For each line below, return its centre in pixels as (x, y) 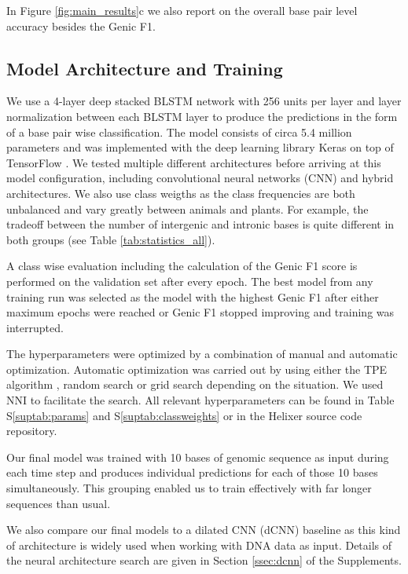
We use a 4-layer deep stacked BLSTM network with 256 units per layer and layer (204, 101)
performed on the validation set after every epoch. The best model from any (190, 281)
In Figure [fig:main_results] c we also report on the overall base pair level (182, 10)
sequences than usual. (59, 503)
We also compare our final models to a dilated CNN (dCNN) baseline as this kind (204, 530)
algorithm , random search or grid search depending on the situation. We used (195, 384)
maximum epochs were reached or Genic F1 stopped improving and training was (200, 312)
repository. (32, 431)
